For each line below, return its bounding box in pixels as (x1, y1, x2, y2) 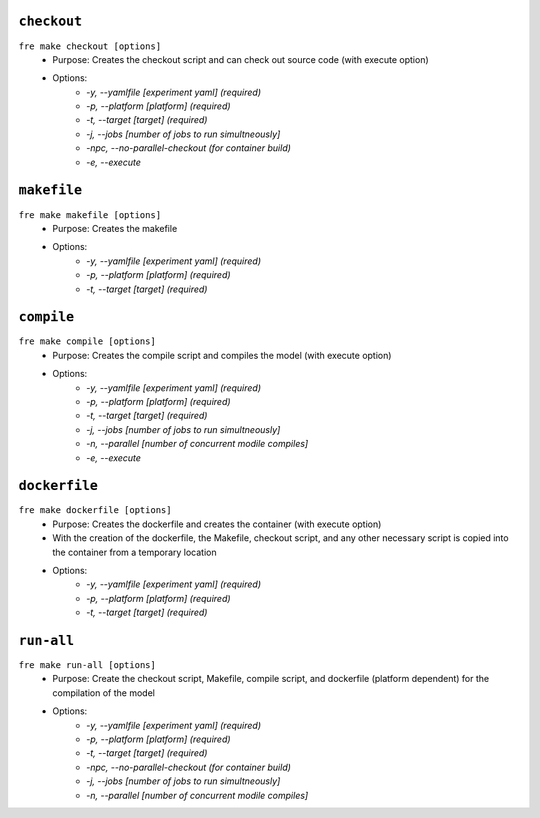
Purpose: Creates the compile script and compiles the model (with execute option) (52, 349, 392, 361)
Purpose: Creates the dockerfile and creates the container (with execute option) (52, 518, 382, 530)
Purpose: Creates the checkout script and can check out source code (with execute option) (52, 53, 429, 65)
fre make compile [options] (18, 336, 157, 347)
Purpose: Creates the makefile (52, 222, 178, 234)
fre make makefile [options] (18, 209, 162, 220)
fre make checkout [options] (18, 40, 162, 52)
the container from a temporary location (52, 546, 217, 558)
